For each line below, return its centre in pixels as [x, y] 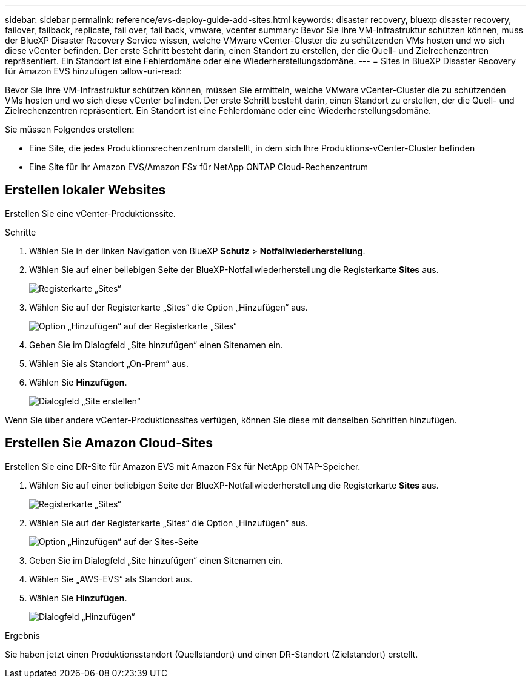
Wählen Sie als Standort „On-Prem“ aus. [109, 363]
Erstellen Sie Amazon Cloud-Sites [109, 443]
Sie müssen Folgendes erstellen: [70, 129]
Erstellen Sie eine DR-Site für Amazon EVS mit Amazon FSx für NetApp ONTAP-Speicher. [183, 466]
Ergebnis [22, 635]
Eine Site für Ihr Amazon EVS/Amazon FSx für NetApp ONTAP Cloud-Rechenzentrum [199, 167]
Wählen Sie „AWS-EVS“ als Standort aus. [111, 579]
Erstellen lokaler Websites [85, 190]
